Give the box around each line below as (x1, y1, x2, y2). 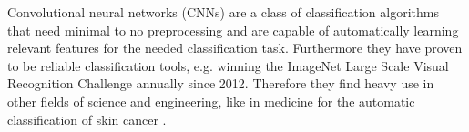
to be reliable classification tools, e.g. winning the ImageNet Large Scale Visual (7, 56, 449, 75)
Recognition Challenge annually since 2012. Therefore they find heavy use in (7, 74, 434, 93)
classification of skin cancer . (7, 109, 167, 128)
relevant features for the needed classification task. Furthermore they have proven (7, 38, 463, 57)
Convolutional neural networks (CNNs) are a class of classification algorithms (7, 3, 439, 21)
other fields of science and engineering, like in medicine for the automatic (7, 91, 415, 110)
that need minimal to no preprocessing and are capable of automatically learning (7, 20, 459, 39)
